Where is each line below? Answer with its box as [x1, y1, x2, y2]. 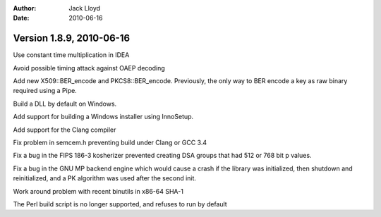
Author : [13, 4, 37, 12]
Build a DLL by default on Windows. [13, 99, 117, 108]
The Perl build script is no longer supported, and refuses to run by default [13, 199, 227, 208]
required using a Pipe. [13, 87, 77, 95]
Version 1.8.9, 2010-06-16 [13, 32, 131, 44]
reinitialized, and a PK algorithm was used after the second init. [13, 174, 197, 182]
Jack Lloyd [68, 4, 101, 12]
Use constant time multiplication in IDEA [13, 51, 130, 59]
